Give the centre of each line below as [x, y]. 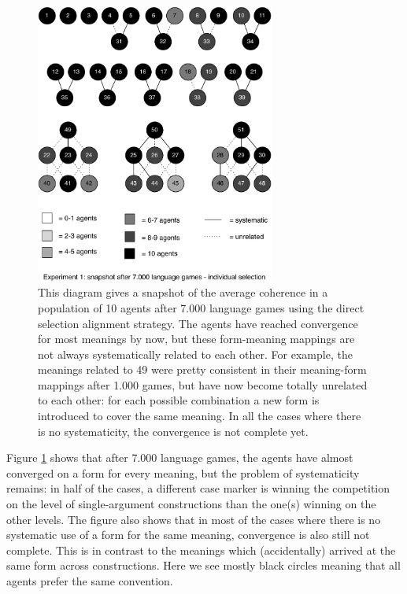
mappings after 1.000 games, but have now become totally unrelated [203, 384]
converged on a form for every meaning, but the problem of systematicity [183, 472]
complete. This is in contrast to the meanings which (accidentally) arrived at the [201, 550]
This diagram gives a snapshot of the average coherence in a [183, 292]
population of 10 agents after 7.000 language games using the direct [201, 307]
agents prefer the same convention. [90, 581]
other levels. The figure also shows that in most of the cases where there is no [194, 519]
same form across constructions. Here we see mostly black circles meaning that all [203, 565]
